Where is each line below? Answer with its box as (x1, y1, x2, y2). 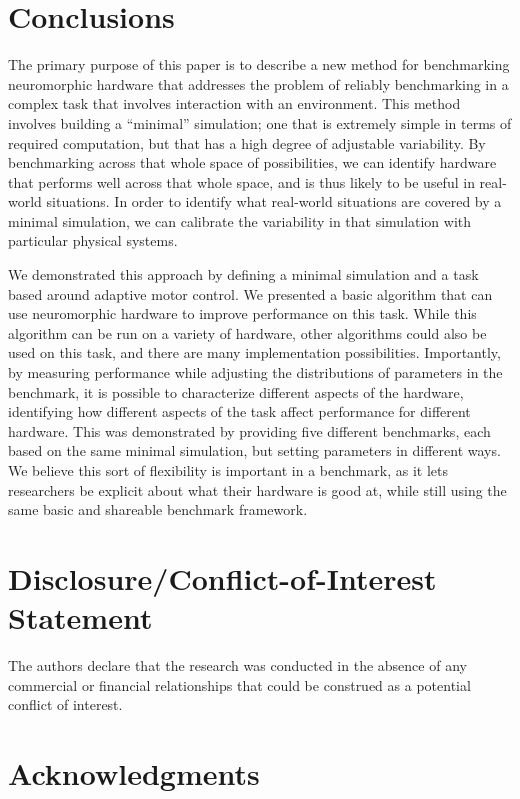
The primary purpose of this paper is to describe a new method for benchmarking (8, 54, 510, 75)
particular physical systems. (8, 230, 178, 251)
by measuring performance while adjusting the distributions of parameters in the (8, 362, 503, 383)
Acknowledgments (8, 753, 260, 794)
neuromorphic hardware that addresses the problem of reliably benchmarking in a (8, 73, 509, 94)
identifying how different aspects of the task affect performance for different (8, 401, 471, 422)
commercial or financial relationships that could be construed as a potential (8, 674, 471, 695)
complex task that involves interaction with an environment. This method (8, 93, 461, 114)
